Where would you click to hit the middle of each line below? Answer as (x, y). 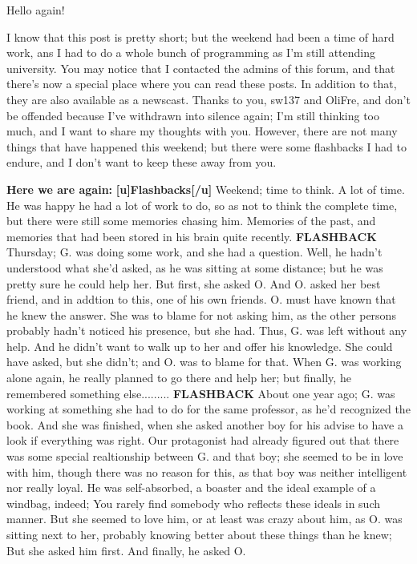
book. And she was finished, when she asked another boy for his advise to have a (205, 424)
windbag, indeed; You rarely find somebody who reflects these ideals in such (194, 503)
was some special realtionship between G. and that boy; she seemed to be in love (205, 456)
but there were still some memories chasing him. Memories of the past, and (191, 221)
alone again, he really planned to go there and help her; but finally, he (179, 378)
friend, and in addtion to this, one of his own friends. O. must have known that (201, 299)
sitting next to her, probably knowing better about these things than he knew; (199, 534)
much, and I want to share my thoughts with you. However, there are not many (202, 131)
